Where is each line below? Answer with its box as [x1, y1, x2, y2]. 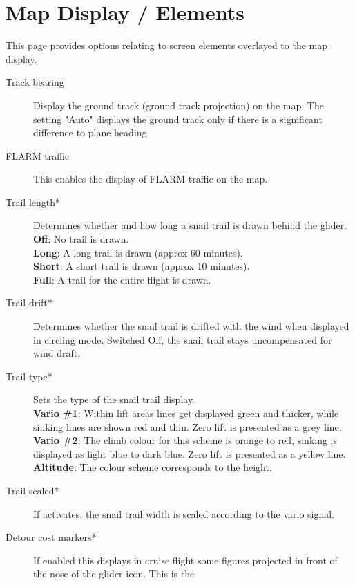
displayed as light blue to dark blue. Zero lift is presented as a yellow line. [33, 446, 346, 461]
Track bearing [6, 75, 64, 89]
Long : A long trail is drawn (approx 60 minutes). [33, 245, 243, 259]
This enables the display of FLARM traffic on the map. [33, 171, 268, 186]
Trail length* [6, 194, 61, 209]
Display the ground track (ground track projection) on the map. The [33, 98, 324, 112]
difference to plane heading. [33, 125, 150, 140]
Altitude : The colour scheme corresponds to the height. [33, 460, 272, 474]
